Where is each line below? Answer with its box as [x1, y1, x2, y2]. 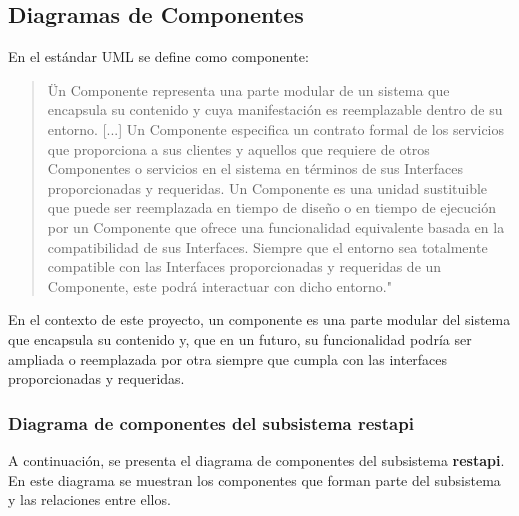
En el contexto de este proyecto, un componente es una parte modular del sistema [8, 309, 511, 330]
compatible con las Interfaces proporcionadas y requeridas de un [47, 256, 442, 277]
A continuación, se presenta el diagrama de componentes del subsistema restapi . [8, 449, 505, 470]
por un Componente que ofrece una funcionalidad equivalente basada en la [47, 216, 505, 237]
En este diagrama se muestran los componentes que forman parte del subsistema [8, 469, 501, 490]
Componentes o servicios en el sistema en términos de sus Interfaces [47, 158, 464, 179]
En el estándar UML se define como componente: [8, 46, 309, 67]
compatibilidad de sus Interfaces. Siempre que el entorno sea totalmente [47, 236, 488, 257]
